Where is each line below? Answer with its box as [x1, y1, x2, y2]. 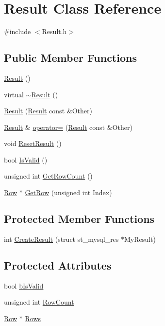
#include [4, 26, 31, 36]
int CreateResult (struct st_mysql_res [4, 234, 119, 244]
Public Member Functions [4, 50, 137, 65]
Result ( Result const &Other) [4, 106, 92, 116]
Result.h [42, 26, 67, 36]
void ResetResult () [4, 138, 62, 148]
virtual [4, 89, 24, 99]
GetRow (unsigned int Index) [25, 187, 112, 198]
